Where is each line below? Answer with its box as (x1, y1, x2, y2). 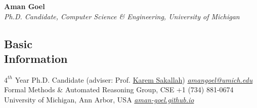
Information (4, 50, 68, 66)
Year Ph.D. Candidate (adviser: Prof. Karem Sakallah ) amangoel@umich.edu (15, 74, 253, 85)
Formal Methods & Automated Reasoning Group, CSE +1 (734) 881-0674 (4, 84, 234, 95)
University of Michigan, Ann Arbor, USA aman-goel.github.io (4, 94, 194, 104)
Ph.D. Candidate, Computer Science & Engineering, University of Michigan (4, 11, 240, 21)
